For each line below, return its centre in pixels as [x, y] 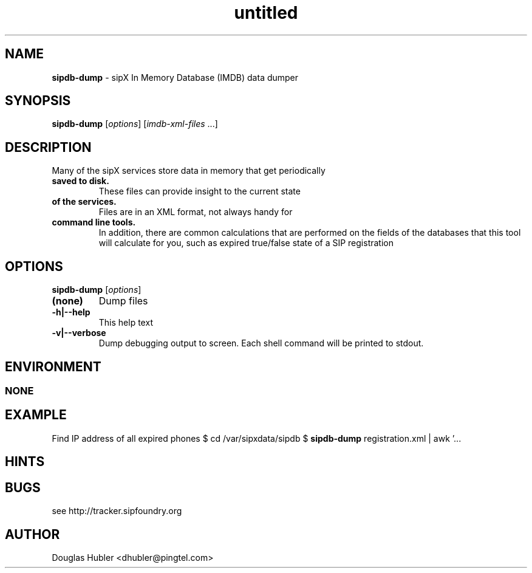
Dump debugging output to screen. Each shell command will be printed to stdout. [261, 343]
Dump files [123, 301]
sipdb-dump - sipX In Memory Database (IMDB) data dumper [175, 77]
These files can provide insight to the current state [199, 191]
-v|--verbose [79, 333]
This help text [126, 323]
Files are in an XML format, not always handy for [196, 212]
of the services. [84, 202]
